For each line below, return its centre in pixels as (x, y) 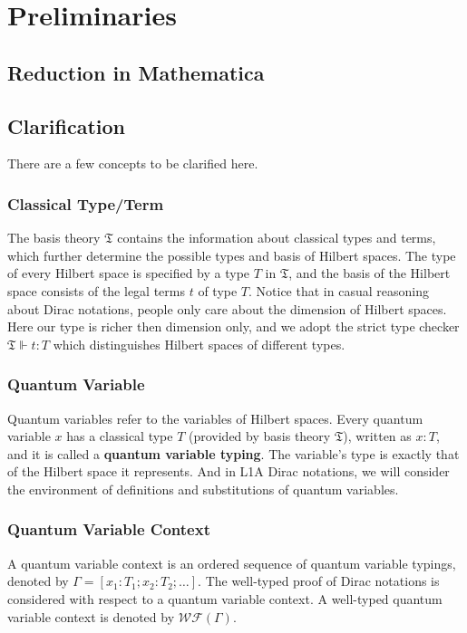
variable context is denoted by (91, 616)
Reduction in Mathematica (136, 72)
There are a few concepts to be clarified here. (133, 163)
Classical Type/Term (86, 203)
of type (218, 290)
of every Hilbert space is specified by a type (129, 273)
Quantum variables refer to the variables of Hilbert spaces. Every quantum (215, 418)
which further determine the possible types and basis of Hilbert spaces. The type (232, 255)
